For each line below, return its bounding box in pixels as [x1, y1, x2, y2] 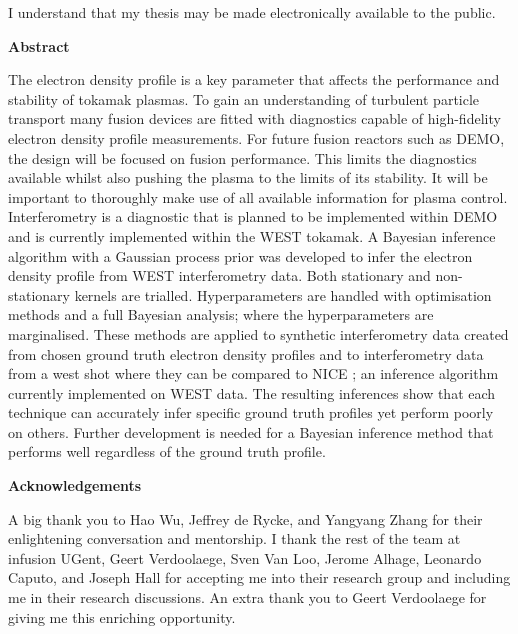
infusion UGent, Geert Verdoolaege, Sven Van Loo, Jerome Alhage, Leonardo [8, 547, 482, 568]
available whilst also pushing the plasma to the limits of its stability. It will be [8, 167, 488, 188]
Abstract [8, 35, 70, 56]
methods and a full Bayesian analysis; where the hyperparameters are [8, 304, 434, 325]
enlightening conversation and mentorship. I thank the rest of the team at [8, 528, 461, 549]
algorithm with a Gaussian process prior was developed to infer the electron [8, 245, 473, 266]
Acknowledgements [8, 475, 142, 496]
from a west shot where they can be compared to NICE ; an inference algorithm [8, 363, 499, 384]
